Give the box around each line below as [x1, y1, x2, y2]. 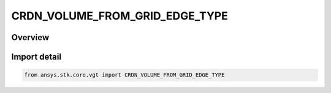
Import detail [11, 52, 61, 62]
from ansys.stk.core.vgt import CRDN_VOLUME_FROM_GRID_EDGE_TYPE [24, 72, 225, 78]
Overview [11, 32, 50, 43]
